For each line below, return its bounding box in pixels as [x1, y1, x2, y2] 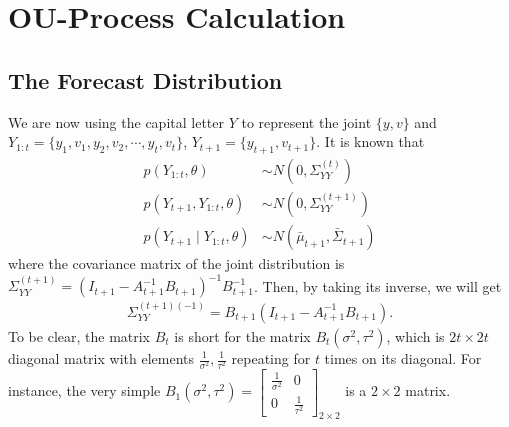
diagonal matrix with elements [8, 348, 195, 368]
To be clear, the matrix [8, 326, 151, 346]
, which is [386, 326, 445, 346]
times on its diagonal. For [324, 348, 482, 368]
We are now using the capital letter [8, 111, 224, 132]
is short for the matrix [174, 326, 311, 346]
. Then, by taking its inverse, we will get [254, 275, 502, 296]
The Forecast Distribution [8, 64, 283, 95]
